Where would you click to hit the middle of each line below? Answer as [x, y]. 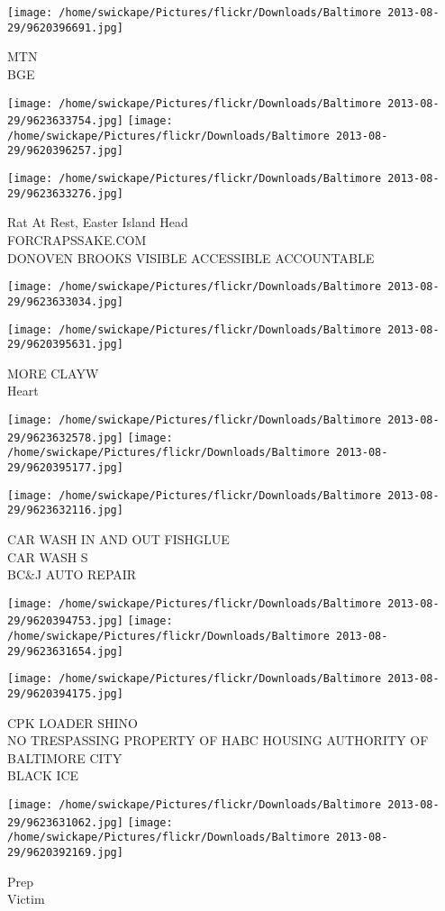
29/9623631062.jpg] [65, 822]
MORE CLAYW [53, 373]
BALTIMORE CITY [65, 757]
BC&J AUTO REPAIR [72, 574]
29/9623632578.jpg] [65, 437]
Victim [26, 899]
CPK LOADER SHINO [73, 722]
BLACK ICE [43, 775]
